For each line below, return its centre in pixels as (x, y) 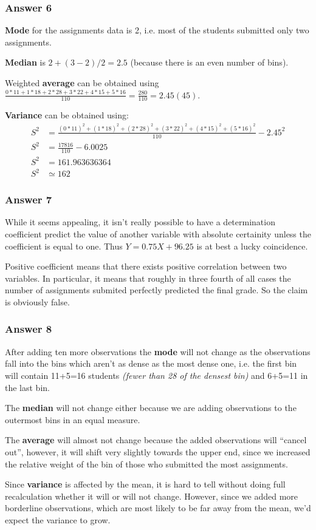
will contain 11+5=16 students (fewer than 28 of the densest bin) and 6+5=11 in (156, 375)
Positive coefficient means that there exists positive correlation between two (146, 266)
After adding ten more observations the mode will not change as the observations (158, 351)
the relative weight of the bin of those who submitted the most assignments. (146, 464)
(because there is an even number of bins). (209, 62)
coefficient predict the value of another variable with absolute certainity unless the (158, 233)
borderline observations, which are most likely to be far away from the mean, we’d (158, 508)
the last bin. (27, 387)
